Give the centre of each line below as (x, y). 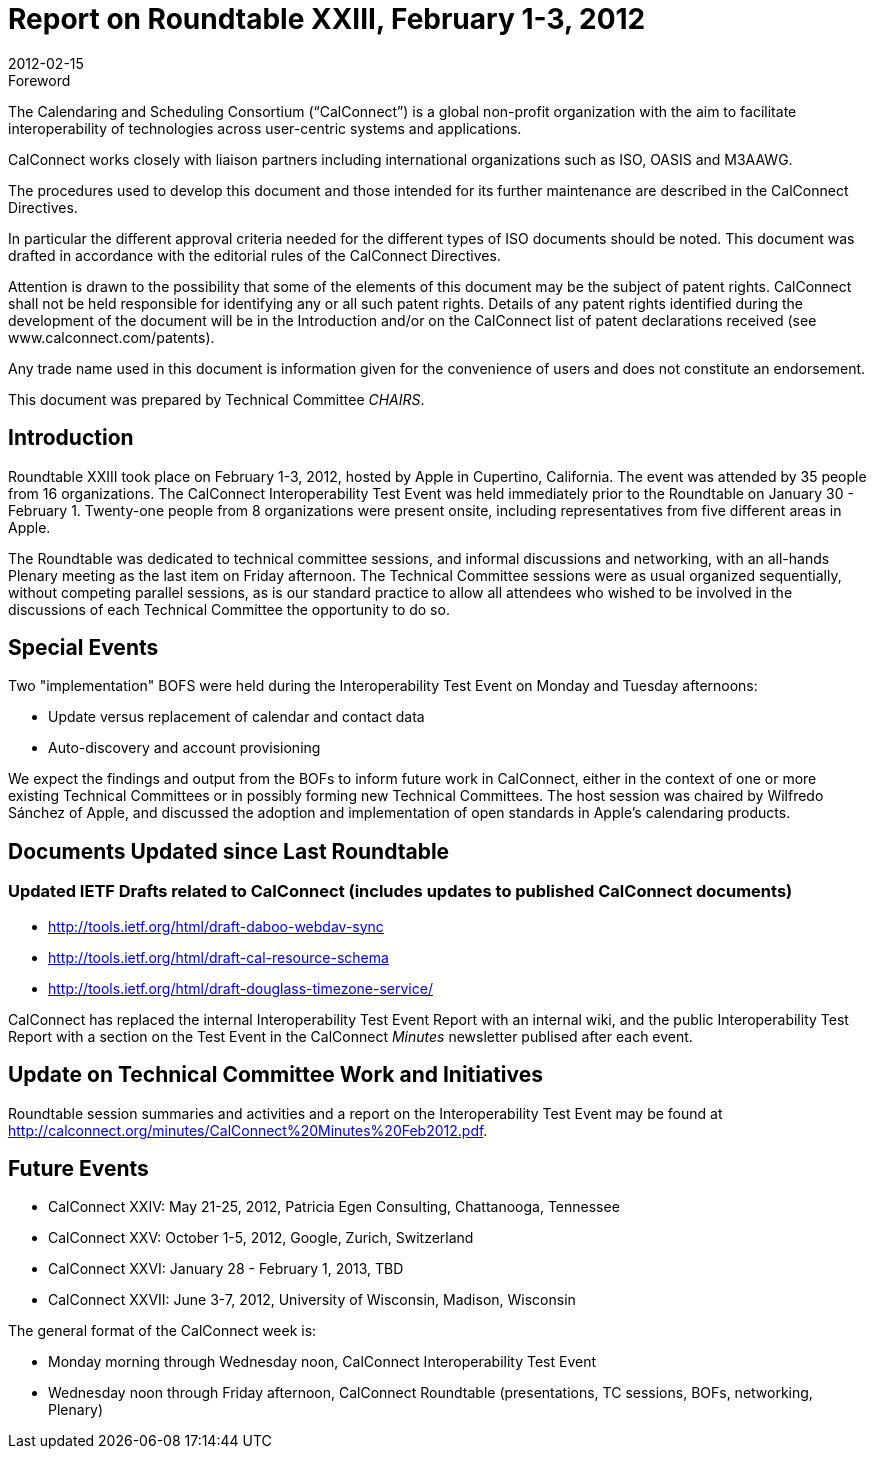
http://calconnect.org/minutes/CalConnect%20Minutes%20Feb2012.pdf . (248, 1130)
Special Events (83, 648)
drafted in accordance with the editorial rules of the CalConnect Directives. (254, 255)
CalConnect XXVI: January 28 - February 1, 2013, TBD (226, 1269)
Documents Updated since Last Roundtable (229, 851)
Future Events (78, 1168)
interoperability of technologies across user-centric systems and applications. (265, 128)
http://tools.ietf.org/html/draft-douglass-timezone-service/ (240, 988)
